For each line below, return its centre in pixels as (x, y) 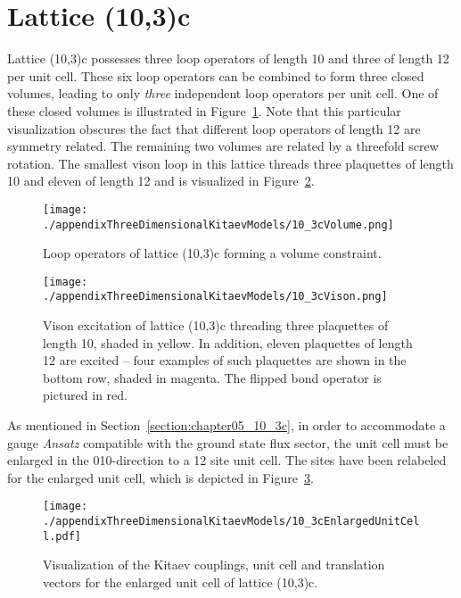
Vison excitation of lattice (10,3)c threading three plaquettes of (216, 325)
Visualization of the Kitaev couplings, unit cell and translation (214, 565)
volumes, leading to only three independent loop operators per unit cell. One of (223, 93)
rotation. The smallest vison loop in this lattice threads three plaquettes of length (230, 163)
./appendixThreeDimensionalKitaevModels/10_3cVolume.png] (218, 224)
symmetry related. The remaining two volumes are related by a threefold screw (223, 146)
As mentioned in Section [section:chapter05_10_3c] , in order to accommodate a (226, 425)
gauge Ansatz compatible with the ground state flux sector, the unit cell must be (228, 442)
